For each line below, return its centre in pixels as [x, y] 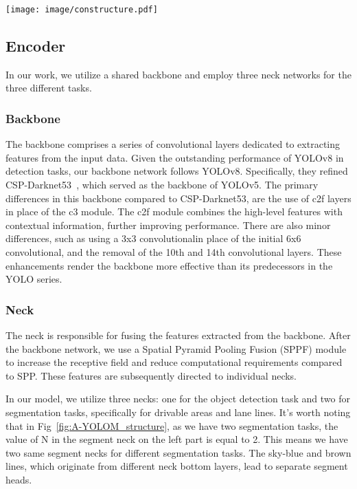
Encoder [36, 46]
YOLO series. [34, 279]
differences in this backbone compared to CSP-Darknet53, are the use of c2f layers [178, 198]
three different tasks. [49, 88]
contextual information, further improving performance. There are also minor [168, 225]
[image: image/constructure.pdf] [82, 10]
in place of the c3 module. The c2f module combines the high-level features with [174, 211]
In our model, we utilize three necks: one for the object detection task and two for [178, 399]
